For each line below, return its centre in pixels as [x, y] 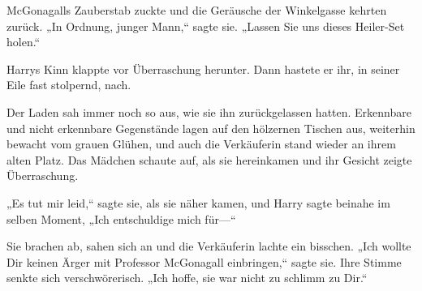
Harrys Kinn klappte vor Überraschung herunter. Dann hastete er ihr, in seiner [203, 68]
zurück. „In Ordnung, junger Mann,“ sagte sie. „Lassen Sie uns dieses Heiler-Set [206, 26]
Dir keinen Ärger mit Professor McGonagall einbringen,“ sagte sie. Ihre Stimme [204, 261]
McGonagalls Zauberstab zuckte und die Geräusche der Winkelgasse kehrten [197, 10]
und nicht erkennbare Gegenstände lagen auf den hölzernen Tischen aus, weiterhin [211, 128]
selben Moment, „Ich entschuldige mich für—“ [121, 218]
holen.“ [24, 42]
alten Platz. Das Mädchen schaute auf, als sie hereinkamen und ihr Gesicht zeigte [209, 159]
